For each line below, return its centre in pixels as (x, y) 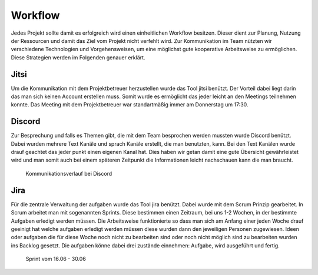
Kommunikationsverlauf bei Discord (69, 173)
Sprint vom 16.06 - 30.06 (56, 259)
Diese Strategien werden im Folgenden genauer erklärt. (78, 57)
